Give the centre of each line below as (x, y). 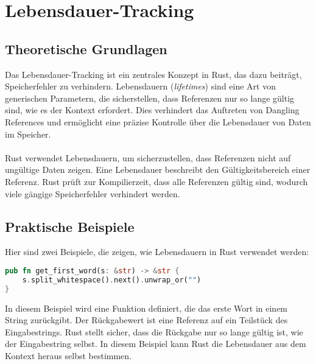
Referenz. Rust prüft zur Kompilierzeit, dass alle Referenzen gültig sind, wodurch (156, 181)
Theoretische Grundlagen (86, 48)
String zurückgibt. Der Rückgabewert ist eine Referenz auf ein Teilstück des (146, 320)
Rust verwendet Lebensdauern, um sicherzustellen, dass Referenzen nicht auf (148, 157)
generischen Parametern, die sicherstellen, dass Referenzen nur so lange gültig (150, 98)
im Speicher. (28, 134)
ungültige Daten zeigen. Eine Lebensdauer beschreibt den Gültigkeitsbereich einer (158, 170)
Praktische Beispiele (70, 226)
